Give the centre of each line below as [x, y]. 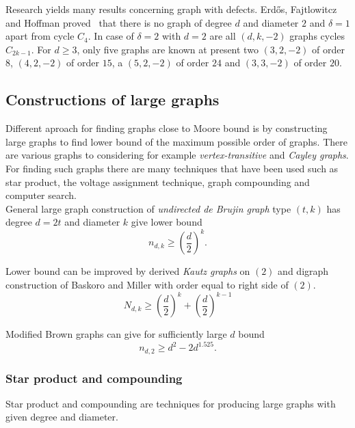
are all [223, 36]
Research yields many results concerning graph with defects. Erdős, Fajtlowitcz [171, 9]
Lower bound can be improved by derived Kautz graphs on [128, 271]
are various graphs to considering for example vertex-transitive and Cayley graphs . [177, 155]
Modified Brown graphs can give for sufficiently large [116, 334]
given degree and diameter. [62, 417]
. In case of [111, 36]
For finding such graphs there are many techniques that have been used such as [172, 168]
